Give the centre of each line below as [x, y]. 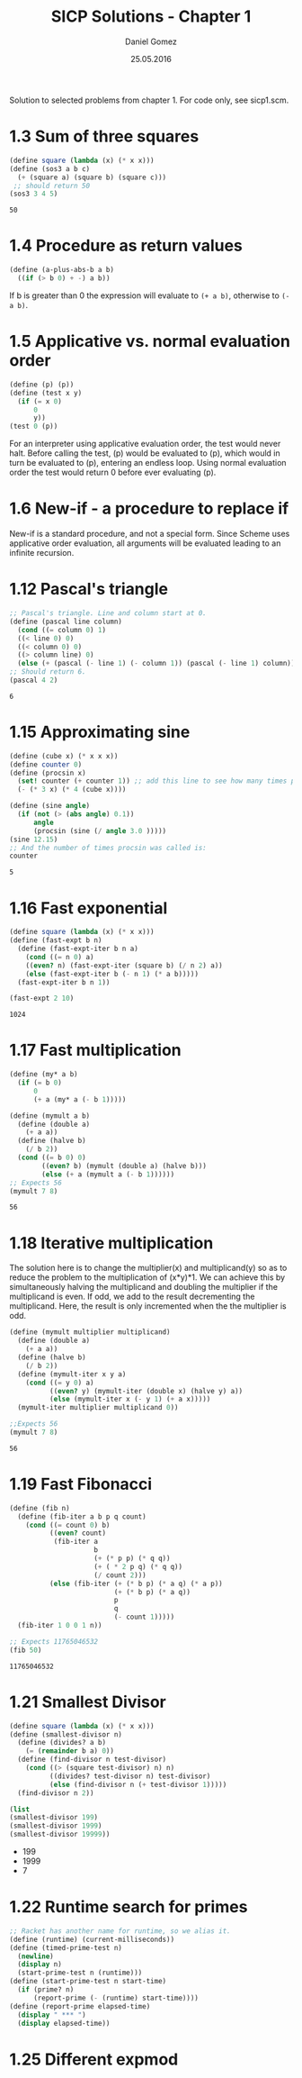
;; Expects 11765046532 [54, 1641]
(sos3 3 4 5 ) [34, 194]
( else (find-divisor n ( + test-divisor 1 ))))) [138, 1784]
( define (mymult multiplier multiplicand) [90, 1332]
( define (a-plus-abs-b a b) [62, 270]
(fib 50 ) [26, 1650]
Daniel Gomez [151, 41]
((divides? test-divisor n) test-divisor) [130, 1776]
